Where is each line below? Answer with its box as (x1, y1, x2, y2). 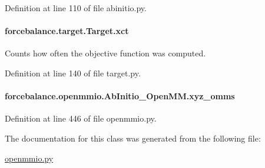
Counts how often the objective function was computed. (5, 47, 206, 59)
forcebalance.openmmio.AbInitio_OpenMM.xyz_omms (5, 90, 235, 102)
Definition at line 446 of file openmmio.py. (5, 112, 157, 125)
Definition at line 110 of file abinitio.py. (5, 2, 147, 14)
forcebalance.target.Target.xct (5, 25, 129, 37)
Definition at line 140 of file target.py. (5, 66, 141, 79)
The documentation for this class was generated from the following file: (5, 132, 261, 144)
